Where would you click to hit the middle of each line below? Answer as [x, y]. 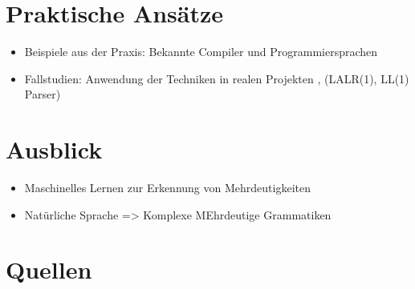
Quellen [49, 269]
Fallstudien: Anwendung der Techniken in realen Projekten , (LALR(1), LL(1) [217, 78]
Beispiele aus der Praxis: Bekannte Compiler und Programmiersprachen [201, 52]
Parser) [43, 94]
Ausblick [54, 149]
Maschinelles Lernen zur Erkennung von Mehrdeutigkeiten [167, 188]
